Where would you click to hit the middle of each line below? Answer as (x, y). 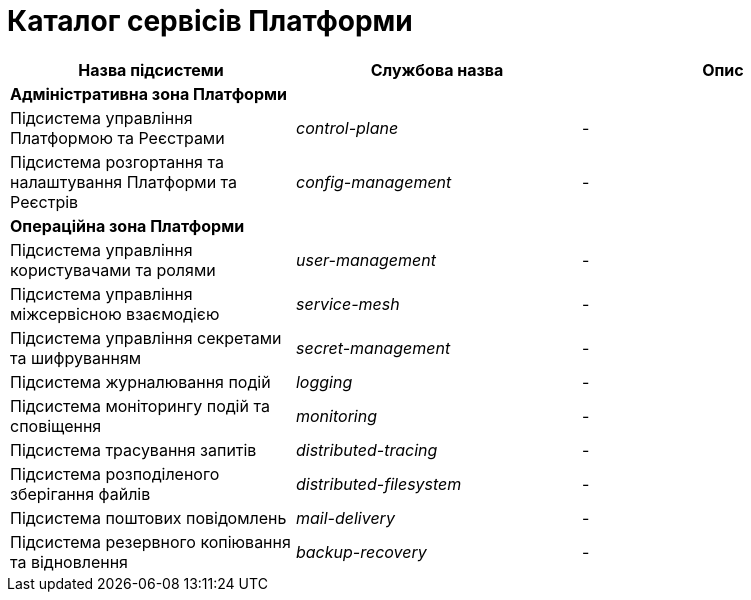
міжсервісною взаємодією (115, 313)
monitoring (336, 415)
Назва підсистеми (151, 69)
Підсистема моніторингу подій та (140, 405)
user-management (365, 259)
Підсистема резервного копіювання (150, 541)
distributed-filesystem (378, 483)
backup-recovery (361, 551)
